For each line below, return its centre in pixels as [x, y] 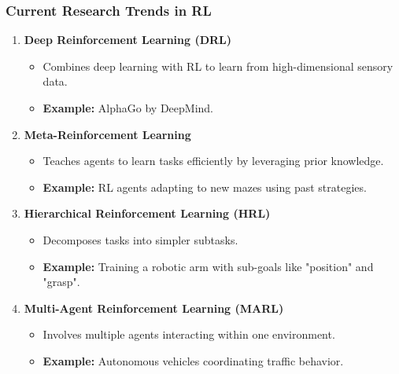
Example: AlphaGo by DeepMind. [128, 108]
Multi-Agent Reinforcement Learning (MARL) [154, 308]
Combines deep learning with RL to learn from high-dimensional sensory [218, 66]
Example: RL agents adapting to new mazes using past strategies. [205, 187]
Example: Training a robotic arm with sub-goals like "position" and [208, 266]
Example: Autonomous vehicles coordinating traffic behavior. [193, 360]
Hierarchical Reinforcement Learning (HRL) [147, 213]
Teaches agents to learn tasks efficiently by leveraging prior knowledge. [213, 161]
